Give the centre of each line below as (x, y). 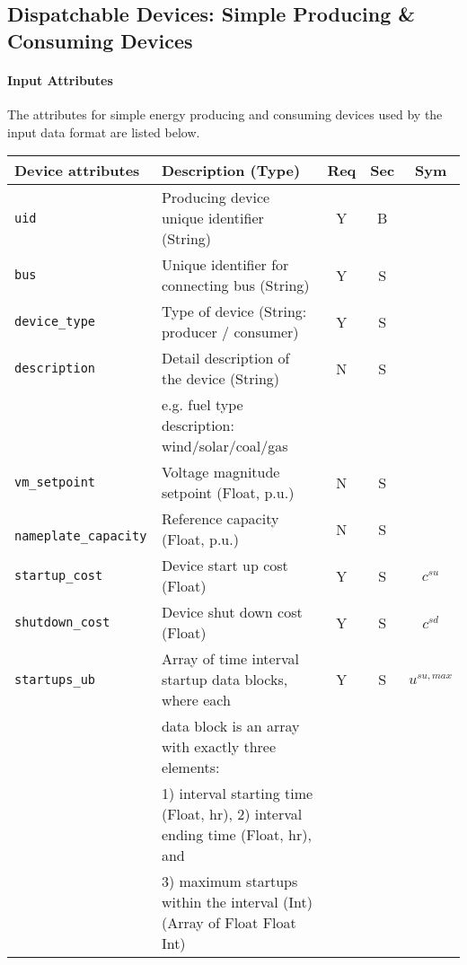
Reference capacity (220, 519)
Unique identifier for (225, 265)
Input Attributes (60, 79)
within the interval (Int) (237, 902)
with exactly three (219, 747)
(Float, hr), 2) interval (232, 814)
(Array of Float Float (229, 923)
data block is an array (230, 726)
